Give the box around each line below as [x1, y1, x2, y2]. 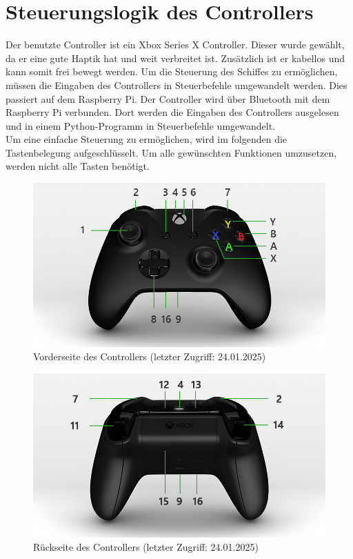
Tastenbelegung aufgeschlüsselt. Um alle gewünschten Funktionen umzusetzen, [6, 145, 337, 159]
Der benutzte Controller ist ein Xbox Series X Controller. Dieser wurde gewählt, [6, 37, 345, 52]
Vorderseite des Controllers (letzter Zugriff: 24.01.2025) [33, 349, 266, 364]
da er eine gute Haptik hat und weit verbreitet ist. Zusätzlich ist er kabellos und [6, 50, 345, 65]
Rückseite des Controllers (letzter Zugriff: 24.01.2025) [33, 540, 259, 554]
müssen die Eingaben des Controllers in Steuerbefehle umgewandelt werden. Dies [6, 77, 347, 92]
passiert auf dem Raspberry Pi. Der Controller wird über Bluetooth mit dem [6, 91, 330, 106]
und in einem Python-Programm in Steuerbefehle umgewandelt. [6, 118, 275, 133]
